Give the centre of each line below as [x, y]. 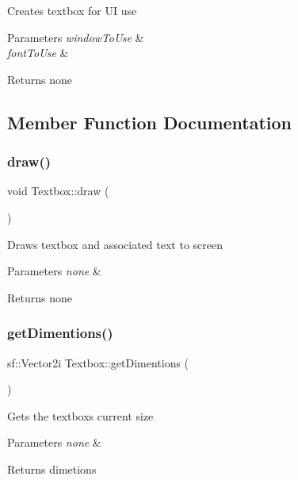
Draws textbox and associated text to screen [115, 244]
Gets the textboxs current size [80, 415]
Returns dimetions [52, 468]
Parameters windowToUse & [76, 37]
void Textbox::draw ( [58, 191]
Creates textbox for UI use [72, 10]
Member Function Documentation [150, 122]
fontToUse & [38, 53]
